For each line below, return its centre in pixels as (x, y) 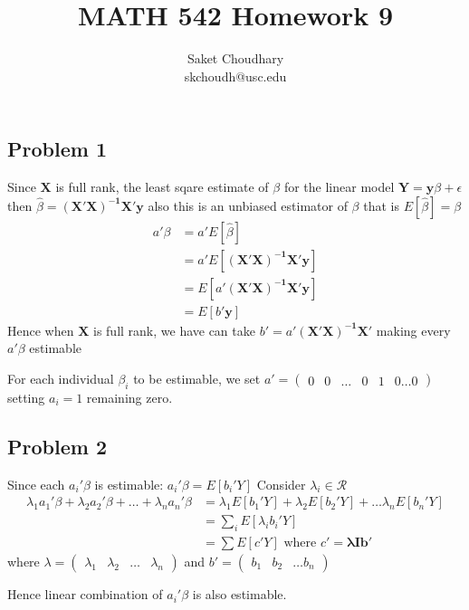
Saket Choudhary (235, 58)
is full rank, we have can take (174, 330)
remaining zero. (129, 397)
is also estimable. (239, 594)
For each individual (61, 379)
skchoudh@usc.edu (235, 76)
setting (26, 397)
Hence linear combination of (85, 594)
